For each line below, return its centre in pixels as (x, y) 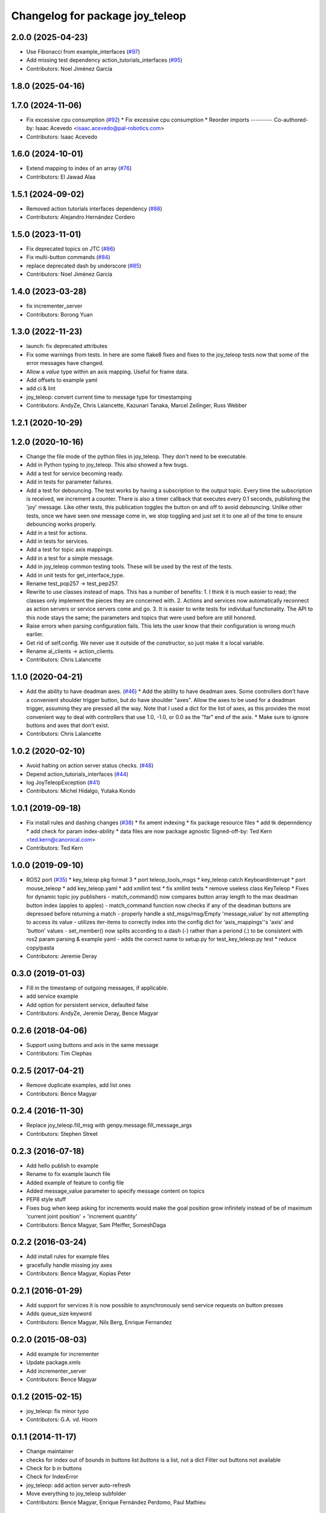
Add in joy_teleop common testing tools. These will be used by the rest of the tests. (129, 566)
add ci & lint (41, 389)
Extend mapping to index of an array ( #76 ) (79, 168)
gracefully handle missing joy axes (69, 1265)
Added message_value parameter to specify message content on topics (115, 1191)
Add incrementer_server (56, 1371)
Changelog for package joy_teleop (99, 16)
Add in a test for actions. (57, 533)
